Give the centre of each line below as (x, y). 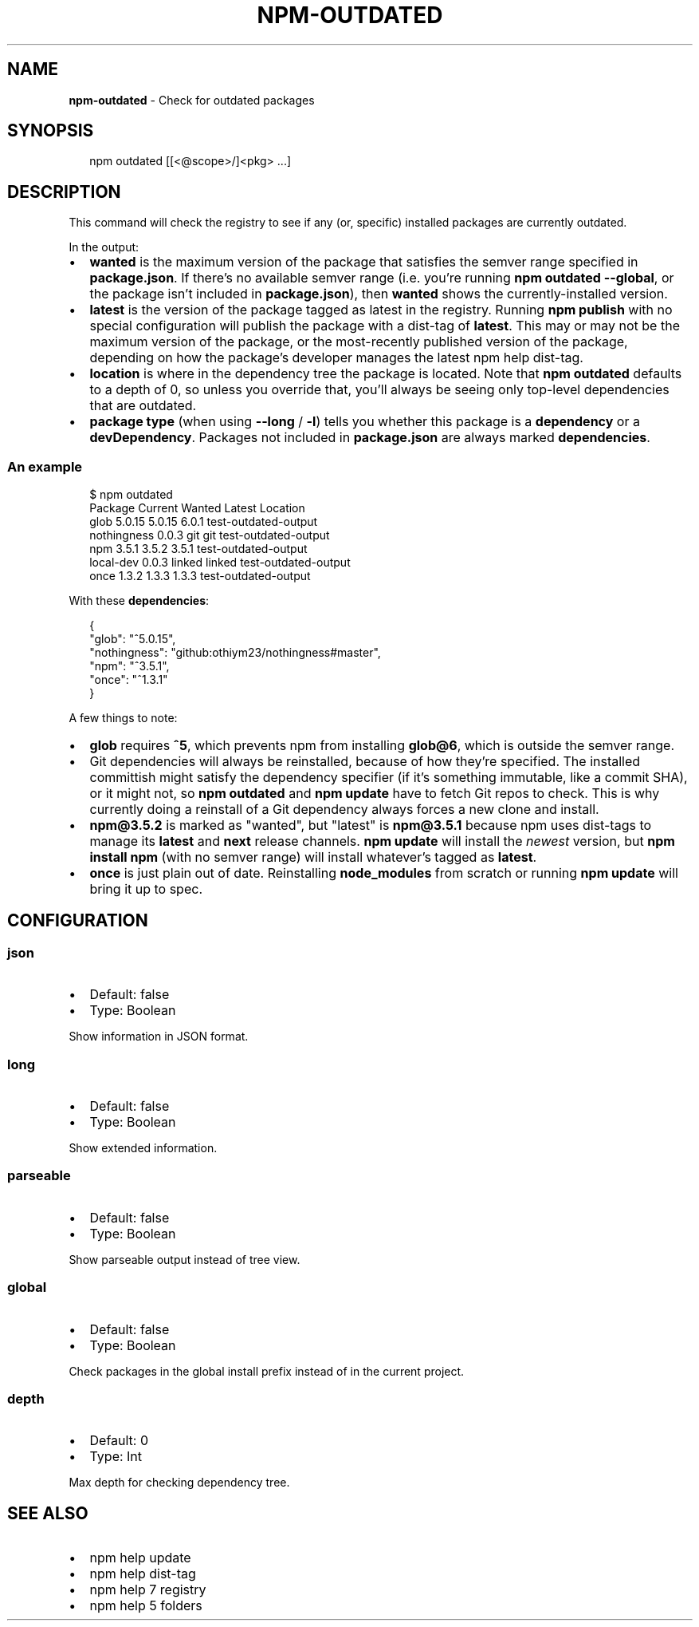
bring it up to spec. (146, 889)
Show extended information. (143, 1148)
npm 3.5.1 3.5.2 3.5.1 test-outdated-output (198, 549)
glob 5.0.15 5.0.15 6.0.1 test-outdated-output (204, 522)
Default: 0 (119, 1441)
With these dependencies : (139, 601)
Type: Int (116, 1457)
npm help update (140, 1558)
